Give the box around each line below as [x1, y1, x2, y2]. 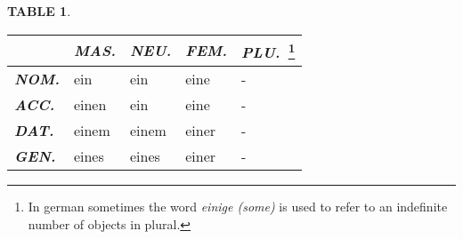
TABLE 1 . [7, 2, 71, 20]
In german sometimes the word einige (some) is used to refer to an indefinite [28, 196, 448, 215]
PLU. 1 [240, 38, 296, 62]
